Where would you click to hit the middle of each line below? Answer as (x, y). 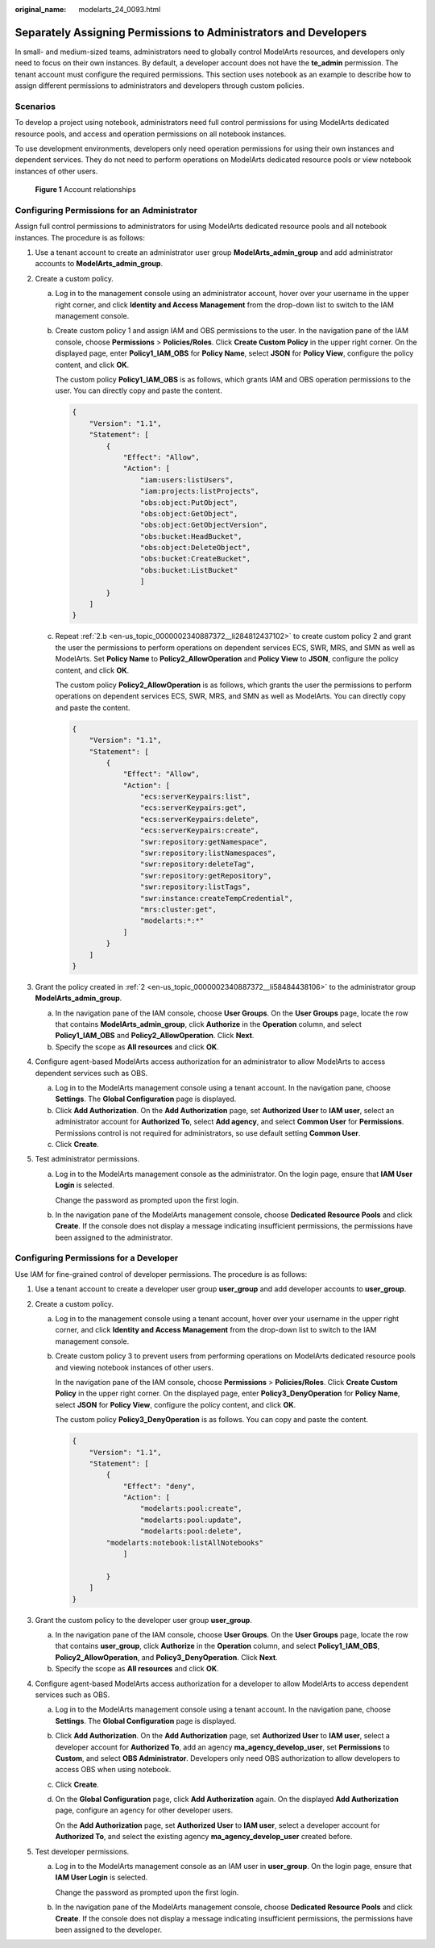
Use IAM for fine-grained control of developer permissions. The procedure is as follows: (161, 1274)
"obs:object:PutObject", (189, 503)
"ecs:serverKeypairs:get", (193, 808)
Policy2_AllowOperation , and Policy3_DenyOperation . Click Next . (166, 1657)
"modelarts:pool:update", (191, 1520)
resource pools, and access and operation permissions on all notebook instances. (151, 134)
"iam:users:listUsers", (186, 480)
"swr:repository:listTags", (195, 887)
